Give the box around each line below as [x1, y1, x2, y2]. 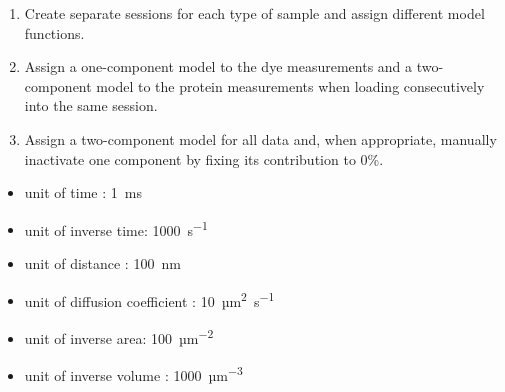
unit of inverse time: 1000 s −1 [24, 216, 208, 240]
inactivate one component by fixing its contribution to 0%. [24, 148, 384, 169]
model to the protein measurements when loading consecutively [96, 75, 485, 96]
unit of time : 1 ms [24, 182, 142, 203]
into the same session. [24, 95, 158, 116]
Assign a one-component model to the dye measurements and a [24, 56, 413, 77]
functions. [24, 22, 85, 43]
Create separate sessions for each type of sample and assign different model [24, 3, 485, 23]
